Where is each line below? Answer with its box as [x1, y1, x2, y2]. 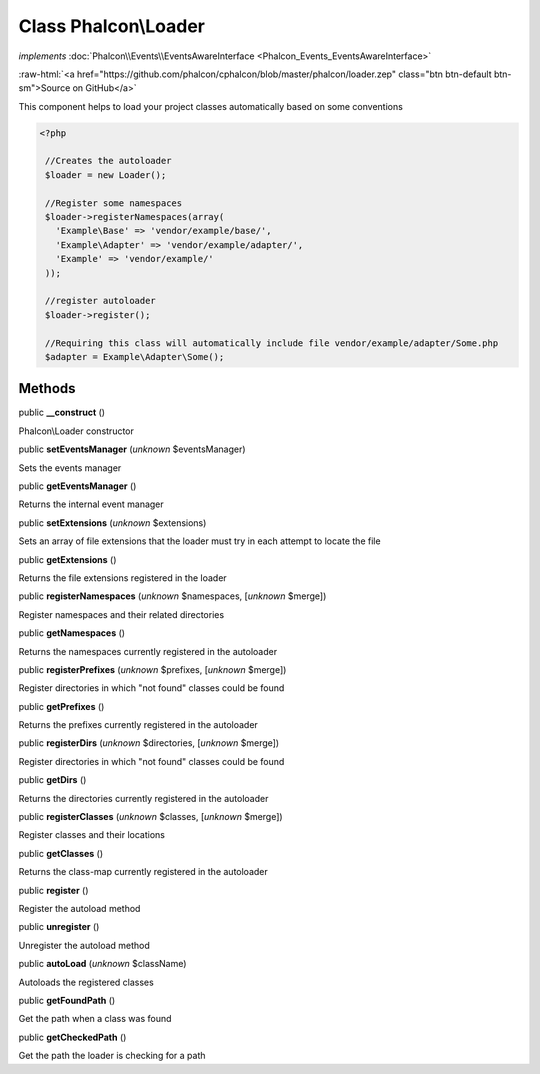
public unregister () [18, 921, 100, 933]
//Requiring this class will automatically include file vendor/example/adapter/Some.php [45, 337, 499, 349]
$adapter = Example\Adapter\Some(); [45, 351, 225, 362]
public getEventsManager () [18, 480, 137, 492]
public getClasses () [18, 847, 104, 859]
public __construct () [18, 406, 105, 419]
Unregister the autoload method [18, 939, 150, 951]
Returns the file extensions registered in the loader [18, 571, 227, 584]
